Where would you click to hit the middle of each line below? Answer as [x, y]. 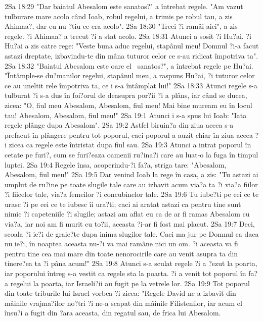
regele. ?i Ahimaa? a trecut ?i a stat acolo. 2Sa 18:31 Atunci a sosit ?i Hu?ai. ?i [128, 36]
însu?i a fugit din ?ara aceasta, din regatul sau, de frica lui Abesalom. [113, 313]
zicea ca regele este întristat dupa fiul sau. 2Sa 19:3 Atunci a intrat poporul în [130, 145]
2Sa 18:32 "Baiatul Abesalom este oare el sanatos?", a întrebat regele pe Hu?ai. [129, 65]
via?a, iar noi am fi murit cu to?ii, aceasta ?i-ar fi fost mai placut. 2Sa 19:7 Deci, [130, 224]
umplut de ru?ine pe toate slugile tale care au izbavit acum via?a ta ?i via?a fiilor [131, 184]
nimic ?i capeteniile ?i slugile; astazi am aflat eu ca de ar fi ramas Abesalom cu [127, 214]
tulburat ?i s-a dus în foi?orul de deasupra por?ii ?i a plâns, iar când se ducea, [126, 95]
